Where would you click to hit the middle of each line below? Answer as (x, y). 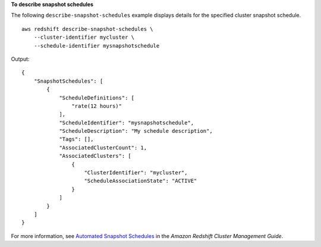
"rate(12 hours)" (97, 106)
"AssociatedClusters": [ (95, 156)
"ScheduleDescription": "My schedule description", (136, 131)
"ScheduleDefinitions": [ (97, 98)
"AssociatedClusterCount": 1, (103, 148)
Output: (20, 59)
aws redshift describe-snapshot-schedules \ (88, 29)
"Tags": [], (76, 139)
